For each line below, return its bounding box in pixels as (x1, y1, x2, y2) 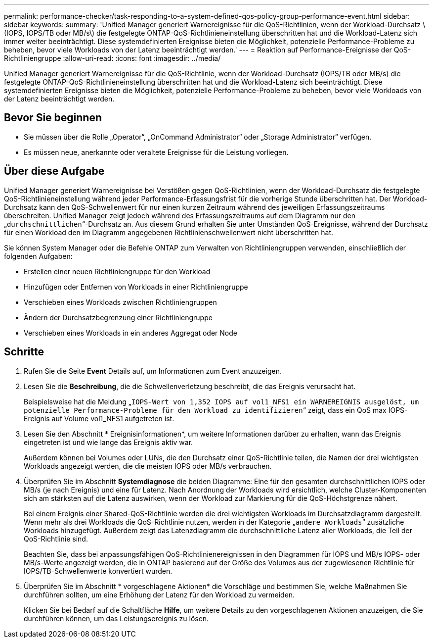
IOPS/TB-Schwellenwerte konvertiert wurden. (24, 566, 173, 575)
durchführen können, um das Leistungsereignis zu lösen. (24, 614, 209, 623)
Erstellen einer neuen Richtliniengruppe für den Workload (24, 267, 211, 276)
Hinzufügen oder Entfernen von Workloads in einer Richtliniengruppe (24, 282, 248, 291)
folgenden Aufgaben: (4, 251, 73, 260)
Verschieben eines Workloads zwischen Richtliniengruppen (24, 297, 217, 306)
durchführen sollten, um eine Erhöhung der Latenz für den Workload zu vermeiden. (24, 590, 295, 599)
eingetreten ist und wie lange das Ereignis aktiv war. (24, 438, 193, 446)
